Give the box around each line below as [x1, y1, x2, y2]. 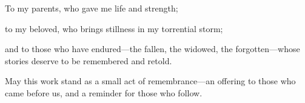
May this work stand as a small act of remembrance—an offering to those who [5, 75, 296, 87]
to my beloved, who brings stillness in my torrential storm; [5, 22, 223, 35]
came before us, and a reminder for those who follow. [5, 86, 203, 99]
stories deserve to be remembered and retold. [5, 54, 172, 67]
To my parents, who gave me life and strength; [5, 2, 178, 14]
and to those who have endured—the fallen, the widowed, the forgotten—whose [5, 42, 300, 55]
